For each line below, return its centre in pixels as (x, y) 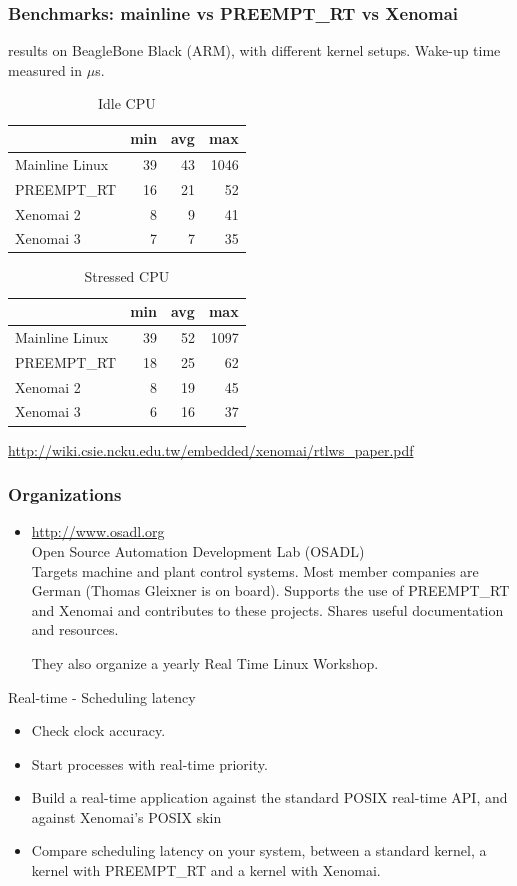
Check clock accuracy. (98, 730)
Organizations (65, 494)
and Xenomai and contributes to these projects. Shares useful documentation (267, 609)
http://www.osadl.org (98, 531)
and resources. (75, 629)
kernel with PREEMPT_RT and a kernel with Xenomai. (206, 870)
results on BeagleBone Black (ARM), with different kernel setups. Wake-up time (254, 50)
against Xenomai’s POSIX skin (126, 816)
